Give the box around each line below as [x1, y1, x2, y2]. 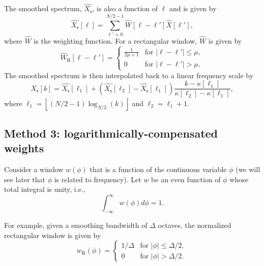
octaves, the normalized [158, 219, 231, 230]
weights [4, 140, 44, 156]
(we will [236, 163, 260, 174]
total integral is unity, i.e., [4, 184, 85, 194]
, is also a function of [92, 3, 158, 14]
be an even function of [151, 174, 221, 184]
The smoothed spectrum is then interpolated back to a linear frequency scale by [4, 70, 254, 80]
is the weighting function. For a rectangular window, [34, 36, 197, 46]
